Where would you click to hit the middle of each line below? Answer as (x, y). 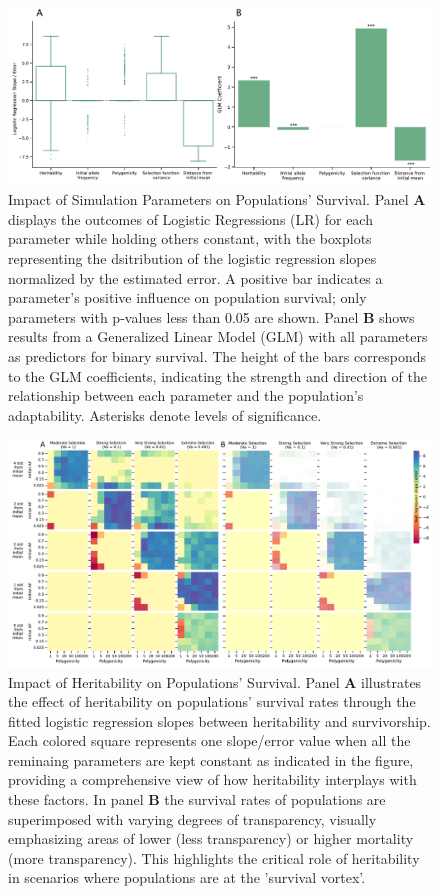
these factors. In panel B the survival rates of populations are (197, 799)
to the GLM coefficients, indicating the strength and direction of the (217, 375)
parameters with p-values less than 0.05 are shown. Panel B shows (211, 316)
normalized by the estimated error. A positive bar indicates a (195, 277)
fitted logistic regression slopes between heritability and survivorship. (219, 720)
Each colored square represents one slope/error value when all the (209, 740)
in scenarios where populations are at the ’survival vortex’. (187, 877)
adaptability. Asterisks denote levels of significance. (165, 414)
